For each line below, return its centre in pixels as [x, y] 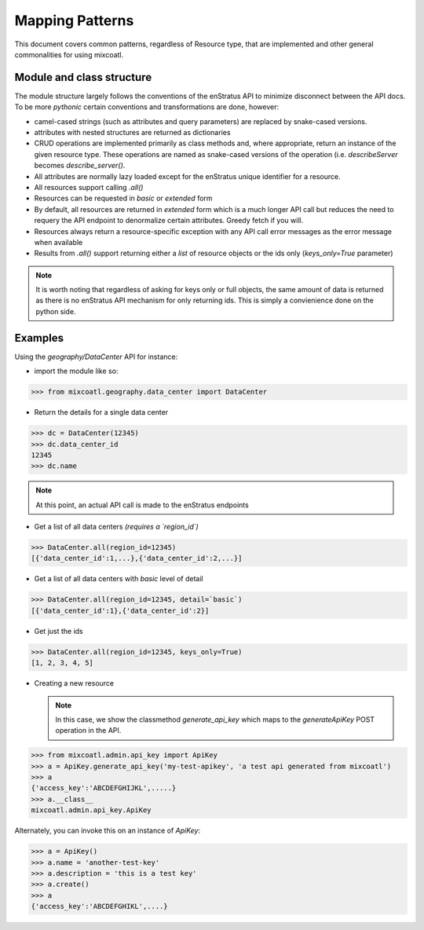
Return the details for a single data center [101, 412]
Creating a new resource [74, 683]
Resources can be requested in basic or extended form [123, 198]
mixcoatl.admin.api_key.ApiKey [91, 810]
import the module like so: [76, 371]
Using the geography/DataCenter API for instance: [96, 357]
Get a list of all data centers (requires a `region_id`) [117, 527]
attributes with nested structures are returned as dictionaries [132, 133]
